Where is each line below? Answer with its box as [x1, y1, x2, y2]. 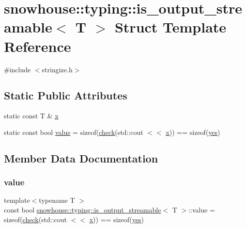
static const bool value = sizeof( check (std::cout [4, 127, 143, 137]
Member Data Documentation [4, 150, 158, 165]
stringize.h [42, 64, 73, 74]
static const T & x [4, 111, 59, 121]
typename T [39, 195, 75, 205]
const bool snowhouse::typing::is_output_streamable [4, 205, 161, 215]
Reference [4, 36, 71, 56]
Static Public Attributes [4, 88, 127, 103]
